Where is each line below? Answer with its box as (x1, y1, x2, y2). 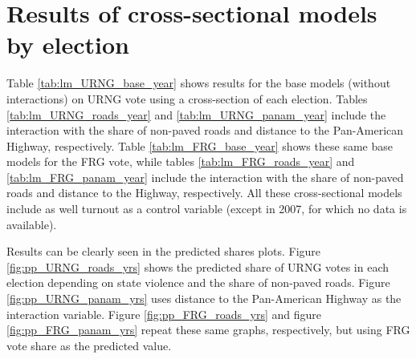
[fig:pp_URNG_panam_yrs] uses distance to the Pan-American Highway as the (6, 290, 402, 307)
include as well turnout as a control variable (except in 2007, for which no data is (6, 200, 407, 217)
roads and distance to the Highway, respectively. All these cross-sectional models (6, 184, 402, 201)
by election (6, 28, 129, 61)
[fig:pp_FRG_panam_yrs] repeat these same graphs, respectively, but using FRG (6, 321, 410, 338)
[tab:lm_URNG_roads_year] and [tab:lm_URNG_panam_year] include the (6, 106, 386, 123)
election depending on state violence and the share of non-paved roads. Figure (6, 274, 390, 291)
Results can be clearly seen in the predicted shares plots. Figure (6, 243, 321, 260)
